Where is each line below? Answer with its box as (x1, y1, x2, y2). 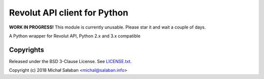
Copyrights (9, 46, 44, 54)
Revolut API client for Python (9, 7, 129, 18)
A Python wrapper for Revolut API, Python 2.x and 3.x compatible (9, 33, 141, 39)
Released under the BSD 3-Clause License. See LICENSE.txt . (9, 58, 132, 64)
